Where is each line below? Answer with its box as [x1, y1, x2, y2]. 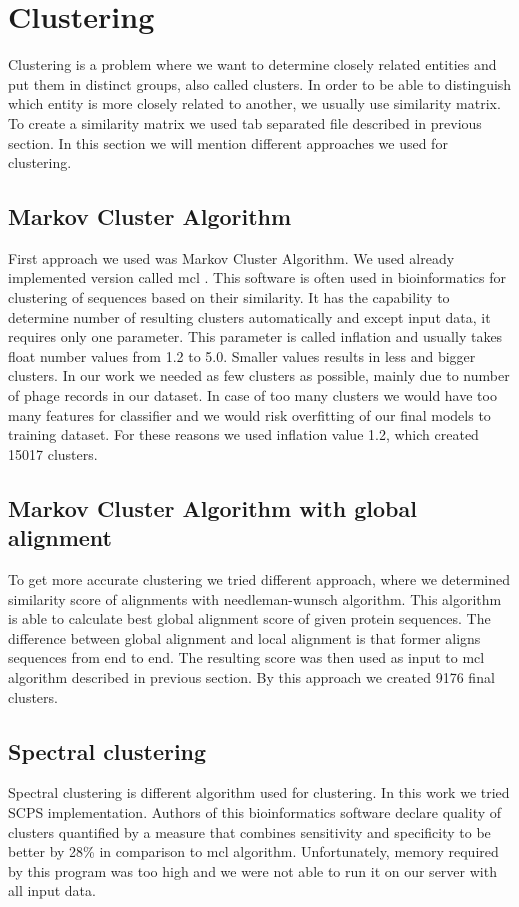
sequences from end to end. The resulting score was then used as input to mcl [8, 647, 485, 668]
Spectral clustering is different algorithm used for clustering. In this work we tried [8, 782, 510, 803]
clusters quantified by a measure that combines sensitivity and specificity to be [8, 821, 491, 842]
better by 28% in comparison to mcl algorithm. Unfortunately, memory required [8, 841, 499, 862]
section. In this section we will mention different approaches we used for [8, 132, 448, 153]
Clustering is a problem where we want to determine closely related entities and [8, 54, 497, 75]
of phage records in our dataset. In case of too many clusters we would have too [8, 385, 497, 406]
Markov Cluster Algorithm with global [8, 492, 417, 523]
